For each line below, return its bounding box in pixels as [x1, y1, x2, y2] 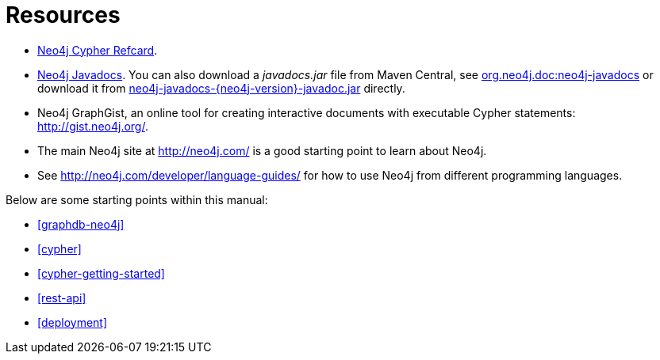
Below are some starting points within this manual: [6, 192, 268, 207]
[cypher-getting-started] [37, 266, 165, 280]
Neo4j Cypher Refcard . [37, 43, 158, 57]
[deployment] [37, 315, 108, 329]
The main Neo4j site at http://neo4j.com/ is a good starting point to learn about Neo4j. [37, 143, 487, 157]
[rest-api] [37, 290, 86, 305]
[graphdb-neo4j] [37, 217, 125, 231]
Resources [6, 2, 121, 28]
